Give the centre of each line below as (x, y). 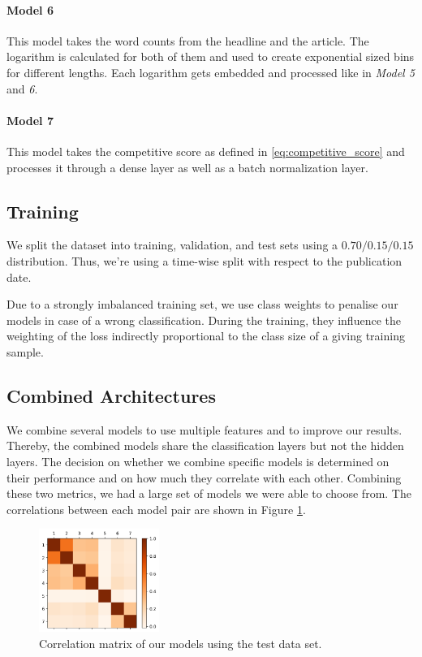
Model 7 (30, 120)
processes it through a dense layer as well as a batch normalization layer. (187, 167)
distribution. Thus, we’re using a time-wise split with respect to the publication (205, 260)
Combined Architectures (111, 395)
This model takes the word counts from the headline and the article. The (188, 40)
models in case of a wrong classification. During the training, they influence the (204, 320)
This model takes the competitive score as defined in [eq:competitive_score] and (206, 151)
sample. (25, 351)
